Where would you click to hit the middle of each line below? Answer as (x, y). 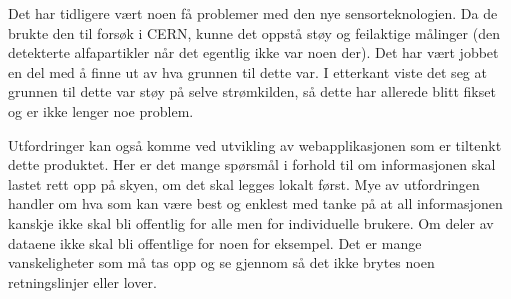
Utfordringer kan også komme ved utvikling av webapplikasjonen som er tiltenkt (255, 144)
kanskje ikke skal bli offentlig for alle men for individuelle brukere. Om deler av (251, 222)
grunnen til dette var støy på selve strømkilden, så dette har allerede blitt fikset (252, 91)
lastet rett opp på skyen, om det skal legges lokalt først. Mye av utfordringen (244, 183)
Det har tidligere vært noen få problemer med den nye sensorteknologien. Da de (253, 13)
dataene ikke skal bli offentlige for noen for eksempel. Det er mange (215, 242)
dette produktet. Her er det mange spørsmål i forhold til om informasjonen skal (252, 164)
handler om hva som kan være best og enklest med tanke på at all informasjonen (255, 203)
